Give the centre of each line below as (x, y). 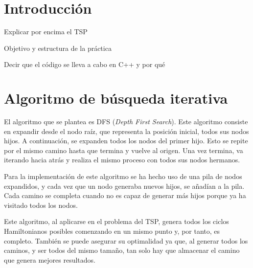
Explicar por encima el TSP (46, 32)
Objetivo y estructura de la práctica (58, 48)
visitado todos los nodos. (41, 205)
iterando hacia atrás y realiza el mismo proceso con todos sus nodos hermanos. (122, 160)
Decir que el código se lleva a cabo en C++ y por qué (85, 64)
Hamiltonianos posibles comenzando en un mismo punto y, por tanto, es (112, 231)
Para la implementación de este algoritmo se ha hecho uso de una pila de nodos (123, 176)
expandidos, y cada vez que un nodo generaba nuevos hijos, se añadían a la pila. (124, 186)
